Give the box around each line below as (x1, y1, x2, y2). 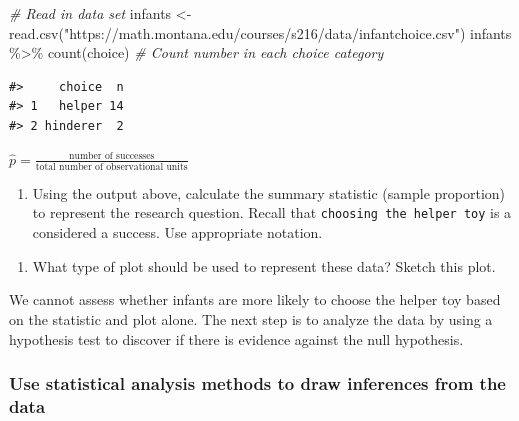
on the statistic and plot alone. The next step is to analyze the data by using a (9, 308, 493, 329)
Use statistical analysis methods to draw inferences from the (9, 371, 506, 396)
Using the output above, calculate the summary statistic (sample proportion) (32, 182, 506, 203)
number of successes (69, 151, 155, 162)
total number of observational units (35, 161, 188, 172)
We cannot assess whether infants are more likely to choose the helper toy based (9, 289, 501, 310)
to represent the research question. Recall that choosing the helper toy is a (32, 202, 512, 223)
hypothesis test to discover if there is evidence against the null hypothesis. (9, 328, 464, 349)
